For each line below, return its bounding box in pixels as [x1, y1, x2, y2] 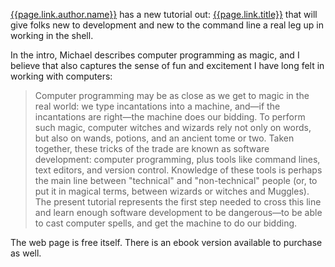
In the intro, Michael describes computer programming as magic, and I [10, 49, 300, 61]
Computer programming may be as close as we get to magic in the [34, 90, 310, 101]
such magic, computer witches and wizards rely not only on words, [34, 122, 312, 133]
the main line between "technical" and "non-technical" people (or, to [34, 175, 318, 186]
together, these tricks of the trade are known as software [34, 143, 270, 154]
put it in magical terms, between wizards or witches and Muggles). [34, 185, 310, 197]
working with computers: [10, 70, 113, 82]
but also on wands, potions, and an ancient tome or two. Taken [34, 132, 295, 144]
